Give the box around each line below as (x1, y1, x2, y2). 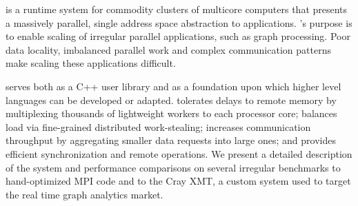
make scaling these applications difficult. (6, 56, 176, 70)
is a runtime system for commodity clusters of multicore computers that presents (6, 2, 348, 16)
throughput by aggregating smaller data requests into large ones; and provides (6, 133, 336, 147)
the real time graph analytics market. (6, 187, 163, 201)
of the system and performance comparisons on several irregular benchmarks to (6, 160, 341, 174)
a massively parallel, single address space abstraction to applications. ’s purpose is (6, 15, 352, 30)
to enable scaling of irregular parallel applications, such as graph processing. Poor (6, 29, 350, 43)
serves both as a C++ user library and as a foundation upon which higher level (6, 79, 341, 93)
